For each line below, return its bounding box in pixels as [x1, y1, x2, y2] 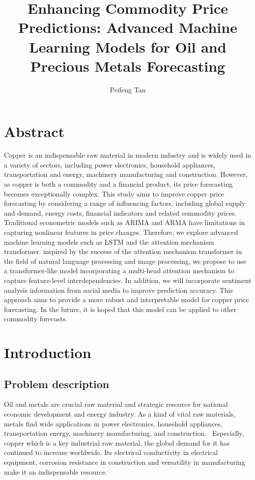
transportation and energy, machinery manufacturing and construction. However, [4, 169, 248, 179]
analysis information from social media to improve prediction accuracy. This [4, 284, 233, 295]
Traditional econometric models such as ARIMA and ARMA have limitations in [4, 217, 245, 227]
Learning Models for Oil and [29, 36, 227, 56]
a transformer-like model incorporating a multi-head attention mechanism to [4, 265, 234, 276]
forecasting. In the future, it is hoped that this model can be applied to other [4, 304, 237, 314]
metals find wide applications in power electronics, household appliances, [4, 418, 223, 428]
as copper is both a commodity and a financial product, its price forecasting [4, 179, 233, 189]
